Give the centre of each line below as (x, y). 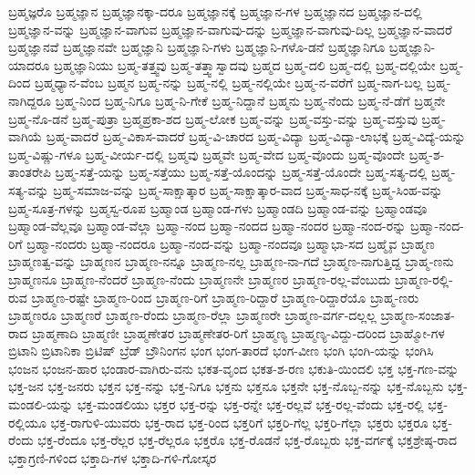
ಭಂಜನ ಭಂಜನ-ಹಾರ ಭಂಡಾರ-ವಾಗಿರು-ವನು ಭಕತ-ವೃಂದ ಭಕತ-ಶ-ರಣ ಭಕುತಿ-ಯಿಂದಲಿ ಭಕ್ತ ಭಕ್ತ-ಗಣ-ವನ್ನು (234, 368)
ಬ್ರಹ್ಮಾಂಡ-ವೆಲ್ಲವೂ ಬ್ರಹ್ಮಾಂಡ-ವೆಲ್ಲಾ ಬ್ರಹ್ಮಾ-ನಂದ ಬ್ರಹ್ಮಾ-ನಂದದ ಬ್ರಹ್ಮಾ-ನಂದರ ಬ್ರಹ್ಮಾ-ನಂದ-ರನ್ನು (207, 226)
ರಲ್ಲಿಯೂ (27, 422)
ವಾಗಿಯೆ (26, 136)
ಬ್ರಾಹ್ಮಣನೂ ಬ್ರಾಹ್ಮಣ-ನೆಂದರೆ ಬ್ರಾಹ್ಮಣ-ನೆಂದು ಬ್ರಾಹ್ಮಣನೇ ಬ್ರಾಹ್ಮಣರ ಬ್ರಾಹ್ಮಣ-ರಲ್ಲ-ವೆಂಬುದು (200, 279)
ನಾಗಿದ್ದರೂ (30, 100)
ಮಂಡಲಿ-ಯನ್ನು (41, 404)
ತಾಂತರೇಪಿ (30, 172)
